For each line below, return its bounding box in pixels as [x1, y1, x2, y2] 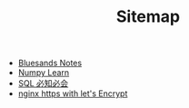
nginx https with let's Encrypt [17, 88, 128, 99]
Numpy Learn [17, 67, 70, 78]
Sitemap [115, 6, 181, 27]
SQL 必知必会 [17, 78, 69, 89]
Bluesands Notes [17, 57, 83, 69]
